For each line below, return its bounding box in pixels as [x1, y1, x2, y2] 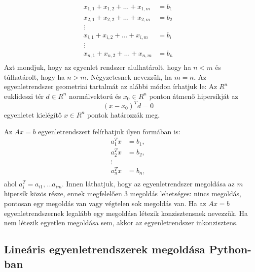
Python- [209, 242, 252, 257]
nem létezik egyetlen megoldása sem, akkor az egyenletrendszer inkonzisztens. [4, 217, 238, 228]
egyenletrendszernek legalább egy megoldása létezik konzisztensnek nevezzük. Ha [4, 208, 248, 218]
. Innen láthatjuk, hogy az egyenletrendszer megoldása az [62, 179, 235, 189]
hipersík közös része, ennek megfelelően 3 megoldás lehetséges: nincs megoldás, [4, 188, 241, 199]
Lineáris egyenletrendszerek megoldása [4, 242, 206, 257]
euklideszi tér [4, 91, 44, 101]
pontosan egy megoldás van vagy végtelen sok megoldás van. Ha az [4, 198, 206, 208]
